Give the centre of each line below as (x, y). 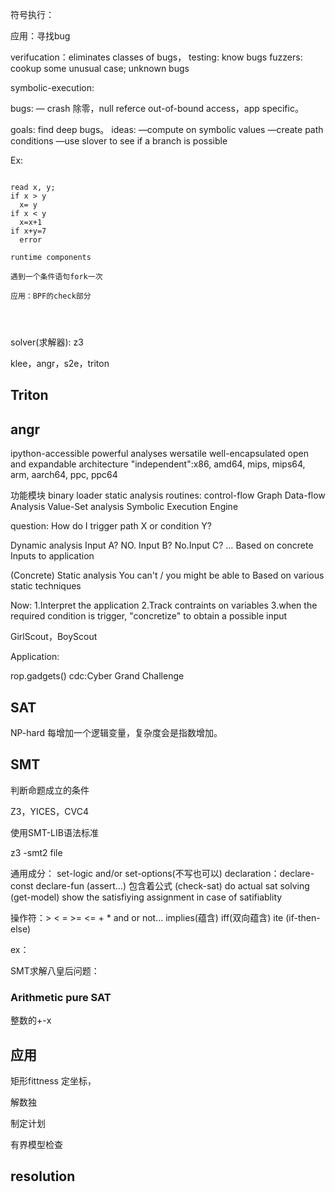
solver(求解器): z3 (47, 342)
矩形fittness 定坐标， (53, 1080)
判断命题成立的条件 (50, 790)
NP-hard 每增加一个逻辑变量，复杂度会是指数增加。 (116, 733)
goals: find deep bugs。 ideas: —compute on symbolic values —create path (167, 129)
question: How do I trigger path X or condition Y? (111, 526)
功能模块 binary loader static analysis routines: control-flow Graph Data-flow (168, 495)
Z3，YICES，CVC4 (50, 811)
